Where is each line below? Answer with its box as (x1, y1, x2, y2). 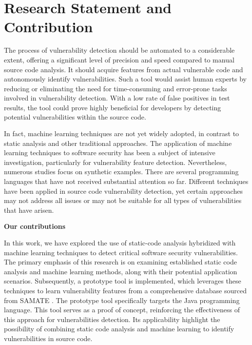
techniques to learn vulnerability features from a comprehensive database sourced (4, 285, 247, 295)
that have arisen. (4, 204, 54, 215)
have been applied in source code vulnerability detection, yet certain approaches (4, 185, 243, 196)
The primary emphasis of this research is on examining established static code (4, 257, 237, 267)
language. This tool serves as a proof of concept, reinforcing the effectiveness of (4, 304, 240, 315)
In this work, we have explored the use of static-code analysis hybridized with (4, 238, 236, 247)
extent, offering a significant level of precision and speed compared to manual (4, 54, 234, 64)
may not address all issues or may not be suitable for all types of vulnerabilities (4, 195, 242, 205)
